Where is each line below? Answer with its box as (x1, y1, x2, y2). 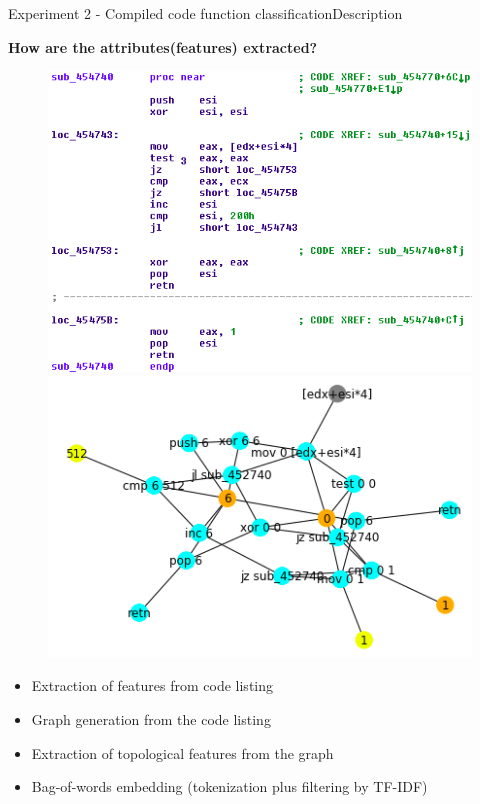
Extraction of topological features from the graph (31, 742, 334, 763)
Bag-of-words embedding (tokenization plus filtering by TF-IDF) (31, 776, 428, 797)
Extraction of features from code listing (31, 675, 274, 696)
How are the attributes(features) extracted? (8, 36, 318, 57)
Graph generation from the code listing (31, 708, 271, 729)
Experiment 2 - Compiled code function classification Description (8, 3, 403, 23)
